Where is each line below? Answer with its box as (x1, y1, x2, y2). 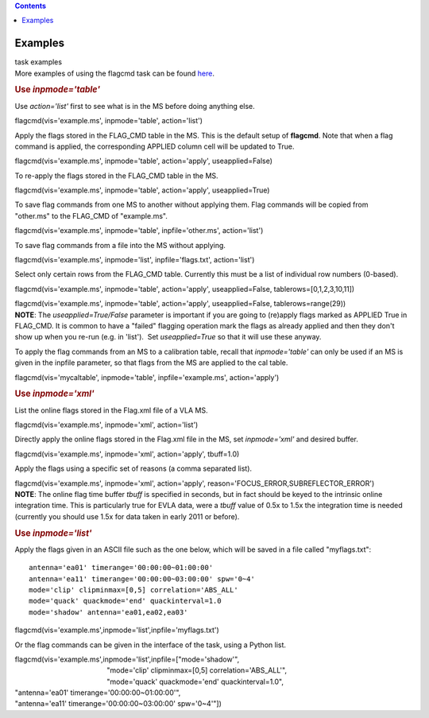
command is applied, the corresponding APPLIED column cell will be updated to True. (14, 142, 295, 151)
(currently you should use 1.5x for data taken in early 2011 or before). (14, 511, 240, 521)
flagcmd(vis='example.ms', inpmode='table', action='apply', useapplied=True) (14, 185, 270, 195)
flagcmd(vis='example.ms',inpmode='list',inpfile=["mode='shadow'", (14, 654, 240, 664)
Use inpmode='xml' (14, 388, 95, 399)
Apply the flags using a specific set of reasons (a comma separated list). (14, 464, 253, 473)
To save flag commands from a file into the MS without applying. (14, 240, 226, 250)
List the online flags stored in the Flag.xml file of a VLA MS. (14, 406, 208, 415)
